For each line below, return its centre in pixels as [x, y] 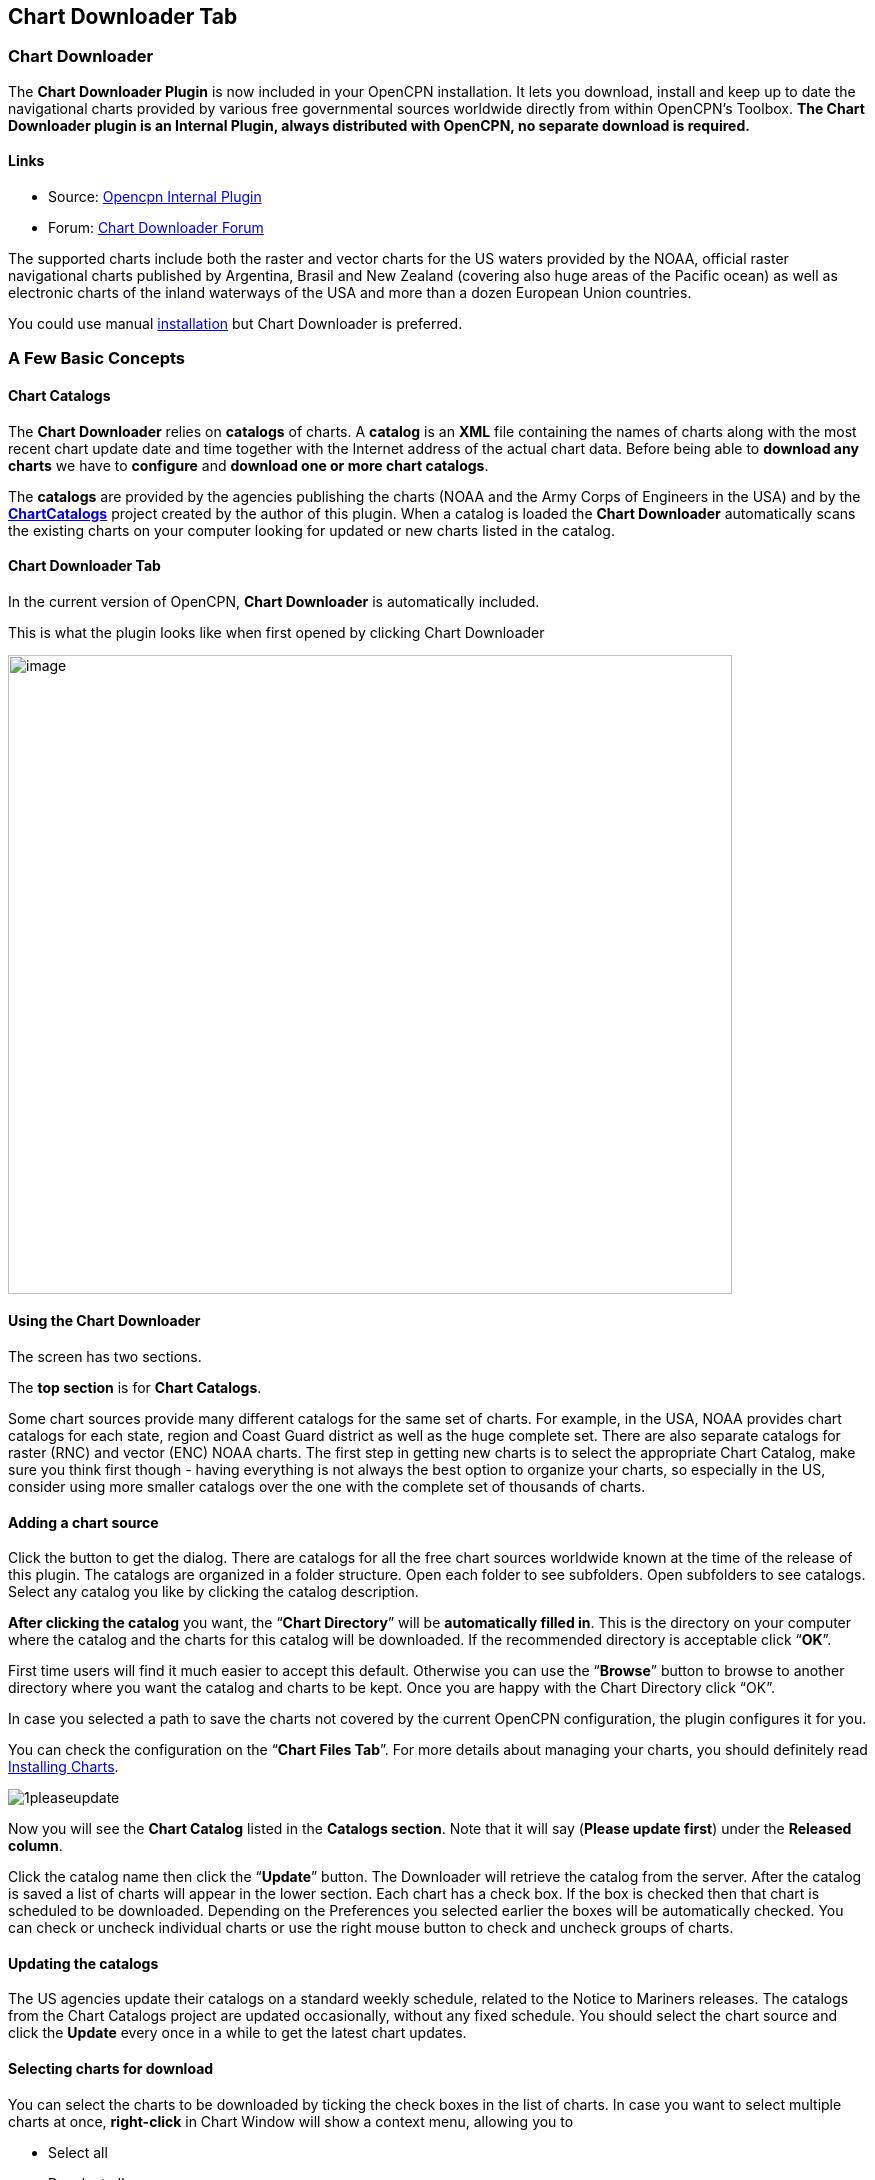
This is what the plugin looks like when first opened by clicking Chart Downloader [276, 632]
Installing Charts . [63, 1767]
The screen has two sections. [105, 1357]
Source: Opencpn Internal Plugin [155, 197]
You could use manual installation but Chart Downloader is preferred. [235, 324]
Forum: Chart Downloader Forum [156, 228]
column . [35, 1846]
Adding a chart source [83, 1522]
